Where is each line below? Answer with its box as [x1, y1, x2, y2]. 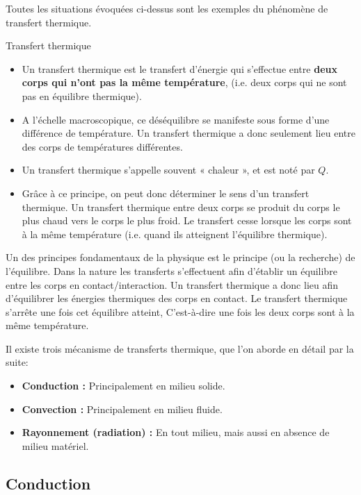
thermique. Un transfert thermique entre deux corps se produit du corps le [22, 199, 340, 214]
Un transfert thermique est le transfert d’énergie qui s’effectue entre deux [22, 61, 337, 76]
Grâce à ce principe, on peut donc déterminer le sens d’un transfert [22, 185, 310, 200]
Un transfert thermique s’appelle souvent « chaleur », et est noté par [22, 162, 315, 177]
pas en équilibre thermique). [22, 88, 142, 103]
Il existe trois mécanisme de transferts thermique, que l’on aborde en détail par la [6, 341, 354, 355]
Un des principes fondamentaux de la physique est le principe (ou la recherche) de [6, 250, 355, 265]
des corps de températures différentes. [22, 139, 183, 153]
